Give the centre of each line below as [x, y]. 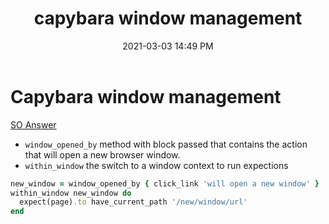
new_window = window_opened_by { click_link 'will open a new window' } [165, 183]
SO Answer [33, 124]
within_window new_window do [71, 193]
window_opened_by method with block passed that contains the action [166, 144]
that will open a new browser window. [102, 154]
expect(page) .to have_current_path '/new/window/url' [133, 202]
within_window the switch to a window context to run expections [156, 165]
